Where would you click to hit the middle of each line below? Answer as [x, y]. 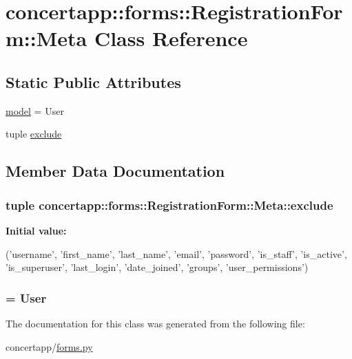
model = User [35, 110]
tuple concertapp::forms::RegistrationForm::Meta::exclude [169, 205]
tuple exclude [34, 134]
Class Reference [171, 38]
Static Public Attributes [93, 81]
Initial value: [36, 230]
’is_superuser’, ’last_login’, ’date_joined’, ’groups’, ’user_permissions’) [157, 267]
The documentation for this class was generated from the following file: [155, 323]
